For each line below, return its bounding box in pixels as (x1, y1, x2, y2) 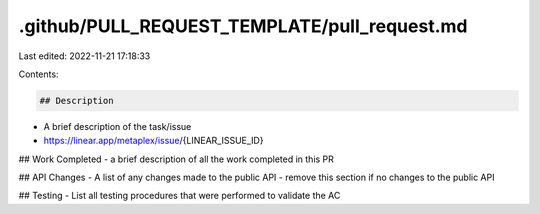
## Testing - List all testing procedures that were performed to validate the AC (18, 190, 341, 202)
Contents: (18, 68, 59, 80)
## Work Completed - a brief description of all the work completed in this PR (18, 153, 335, 165)
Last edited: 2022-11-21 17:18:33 (18, 50, 151, 62)
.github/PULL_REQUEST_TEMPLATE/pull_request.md (18, 15, 468, 37)
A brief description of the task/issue (43, 120, 192, 132)
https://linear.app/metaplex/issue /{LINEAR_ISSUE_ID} (43, 135, 264, 147)
